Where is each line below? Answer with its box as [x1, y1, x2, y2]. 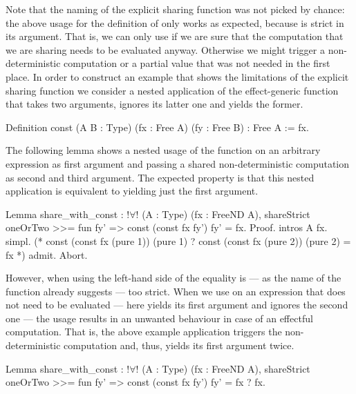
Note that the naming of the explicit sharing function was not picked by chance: [6, 2, 345, 16]
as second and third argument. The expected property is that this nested [6, 170, 315, 184]
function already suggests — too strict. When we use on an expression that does [6, 284, 346, 298]
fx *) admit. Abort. [6, 247, 88, 262]
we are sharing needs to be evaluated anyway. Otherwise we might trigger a [6, 42, 325, 57]
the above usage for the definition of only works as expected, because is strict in [6, 15, 344, 30]
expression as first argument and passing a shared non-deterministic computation [6, 156, 350, 170]
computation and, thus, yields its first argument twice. [64, 338, 294, 353]
